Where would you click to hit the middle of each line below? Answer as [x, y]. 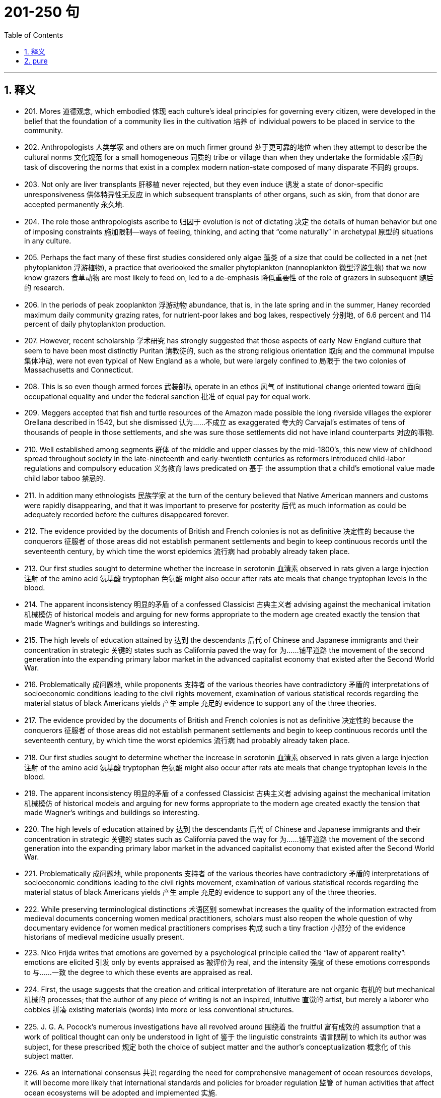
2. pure [36, 60]
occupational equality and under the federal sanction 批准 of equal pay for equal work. [167, 396]
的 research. [45, 287]
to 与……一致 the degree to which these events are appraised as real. [138, 972]
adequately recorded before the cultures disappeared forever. [127, 514]
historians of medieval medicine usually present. [104, 937]
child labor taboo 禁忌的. [65, 478]
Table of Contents [34, 35]
